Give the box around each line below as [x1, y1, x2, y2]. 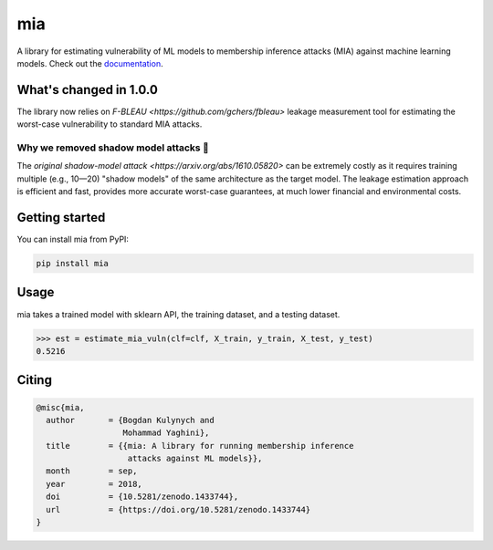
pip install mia [36, 258, 110, 269]
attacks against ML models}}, [127, 453, 263, 464]
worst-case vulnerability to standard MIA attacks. [16, 119, 203, 130]
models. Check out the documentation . [16, 57, 163, 68]
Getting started [16, 210, 106, 225]
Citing [16, 372, 52, 388]
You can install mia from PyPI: [16, 233, 130, 245]
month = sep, [46, 466, 138, 476]
